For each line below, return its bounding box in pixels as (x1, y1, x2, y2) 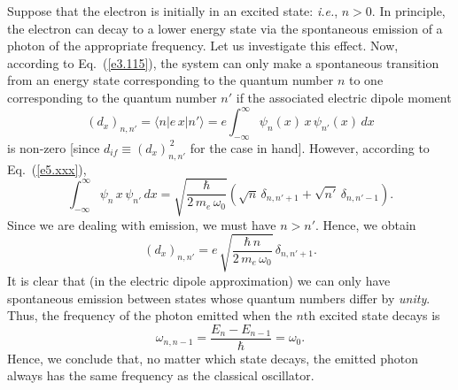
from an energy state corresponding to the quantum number (7, 71, 334, 89)
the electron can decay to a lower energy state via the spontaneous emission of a (7, 19, 443, 37)
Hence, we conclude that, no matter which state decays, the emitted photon (7, 348, 419, 367)
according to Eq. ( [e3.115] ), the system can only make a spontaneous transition (7, 53, 439, 72)
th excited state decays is (303, 306, 440, 325)
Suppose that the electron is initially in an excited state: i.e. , (7, 2, 338, 19)
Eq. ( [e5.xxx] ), (7, 159, 87, 178)
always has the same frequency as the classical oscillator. (7, 366, 314, 385)
